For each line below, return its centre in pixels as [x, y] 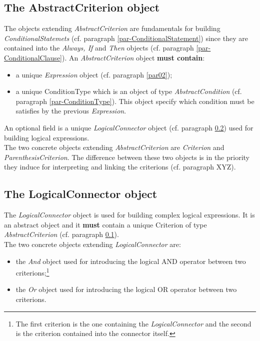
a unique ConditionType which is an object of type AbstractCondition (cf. [129, 91]
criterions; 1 [32, 272]
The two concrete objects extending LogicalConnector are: [92, 244]
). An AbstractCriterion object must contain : [133, 57]
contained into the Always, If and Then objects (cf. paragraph [99, 48]
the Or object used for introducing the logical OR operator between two [126, 289]
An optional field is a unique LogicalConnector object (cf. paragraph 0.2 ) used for [129, 127]
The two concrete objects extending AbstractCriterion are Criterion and [114, 147]
